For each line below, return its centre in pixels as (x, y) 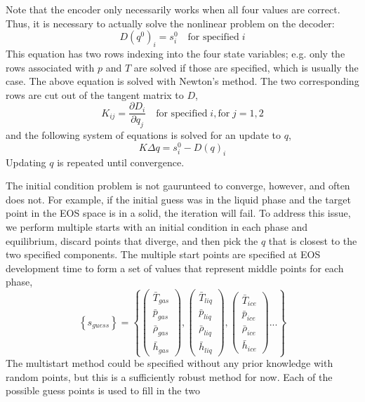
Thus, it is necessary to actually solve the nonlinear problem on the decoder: (170, 23)
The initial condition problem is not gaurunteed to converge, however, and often (178, 186)
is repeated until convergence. (121, 162)
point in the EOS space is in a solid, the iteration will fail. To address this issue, (178, 213)
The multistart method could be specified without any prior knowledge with (170, 363)
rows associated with (50, 67)
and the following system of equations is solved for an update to (144, 135)
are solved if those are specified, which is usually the (246, 67)
